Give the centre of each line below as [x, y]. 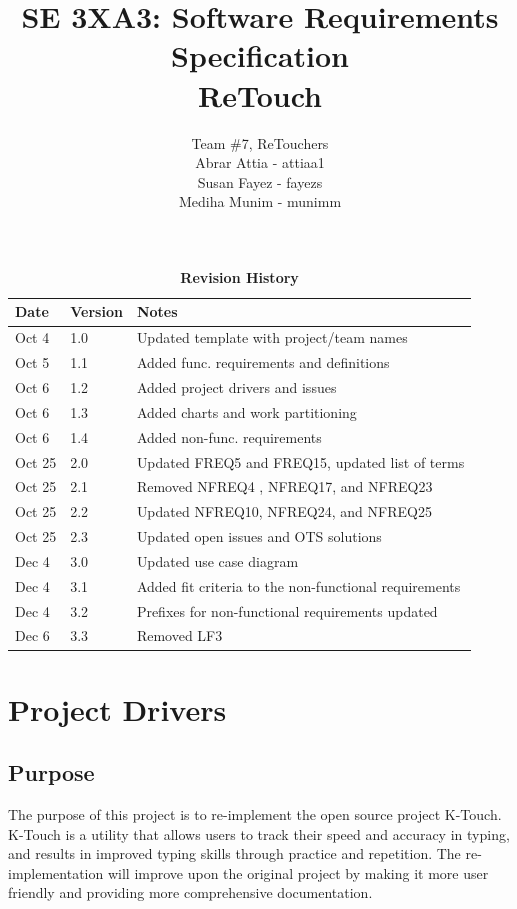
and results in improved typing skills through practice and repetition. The [234, 853]
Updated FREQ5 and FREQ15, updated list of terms [300, 461]
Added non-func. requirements [229, 436]
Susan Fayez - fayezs [260, 181]
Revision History [239, 276]
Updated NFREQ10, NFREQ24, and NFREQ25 [284, 511]
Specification [260, 55]
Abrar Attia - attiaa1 [260, 162]
